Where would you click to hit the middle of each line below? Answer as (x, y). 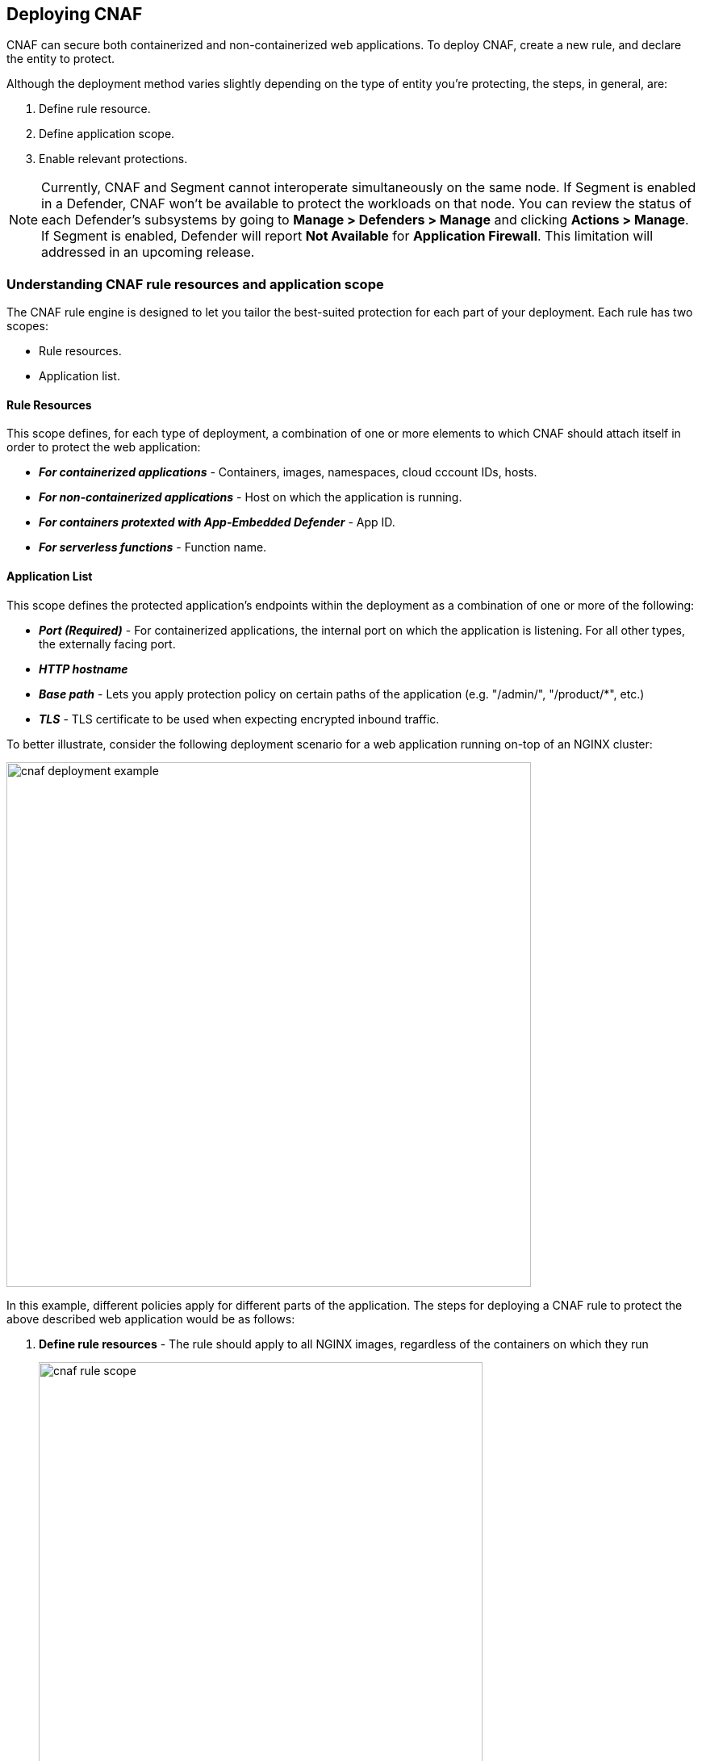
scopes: (27, 326)
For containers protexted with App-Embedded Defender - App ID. (217, 522)
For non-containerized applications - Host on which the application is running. (251, 497)
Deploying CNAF (75, 14)
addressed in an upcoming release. (148, 252)
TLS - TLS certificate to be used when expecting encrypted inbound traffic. (239, 719)
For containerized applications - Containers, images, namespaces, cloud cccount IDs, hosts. (288, 472)
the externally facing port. (107, 644)
